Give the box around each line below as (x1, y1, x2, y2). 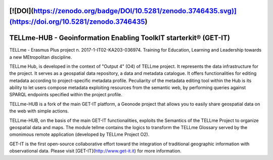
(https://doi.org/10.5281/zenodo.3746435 (9, 18, 145, 26)
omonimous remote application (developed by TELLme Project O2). (9, 132, 150, 138)
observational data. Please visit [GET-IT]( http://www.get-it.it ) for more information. (9, 148, 181, 154)
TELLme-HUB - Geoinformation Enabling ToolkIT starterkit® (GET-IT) (9, 33, 230, 43)
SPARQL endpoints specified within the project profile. (9, 92, 122, 98)
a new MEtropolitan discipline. (9, 54, 72, 60)
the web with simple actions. (9, 108, 69, 114)
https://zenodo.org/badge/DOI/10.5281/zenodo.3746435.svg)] (33, 7, 237, 15)
